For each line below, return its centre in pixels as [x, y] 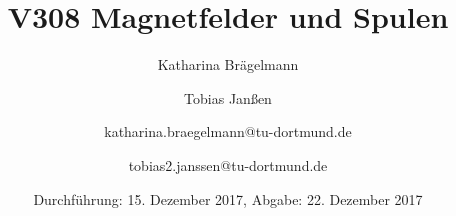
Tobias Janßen [228, 97]
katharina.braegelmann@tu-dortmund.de [228, 131]
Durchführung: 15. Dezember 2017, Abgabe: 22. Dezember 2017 [228, 198]
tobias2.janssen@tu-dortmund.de [228, 164]
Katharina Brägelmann [228, 64]
